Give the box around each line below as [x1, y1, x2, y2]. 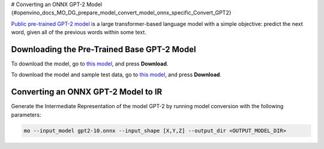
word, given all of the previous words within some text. [11, 29, 146, 36]
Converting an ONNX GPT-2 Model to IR [11, 87, 163, 97]
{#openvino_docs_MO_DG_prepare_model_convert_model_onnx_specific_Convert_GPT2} [11, 9, 232, 16]
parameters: [11, 111, 41, 118]
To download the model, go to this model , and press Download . [11, 60, 169, 67]
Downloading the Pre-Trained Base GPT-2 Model [11, 44, 196, 54]
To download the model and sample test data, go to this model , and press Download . [11, 71, 222, 78]
